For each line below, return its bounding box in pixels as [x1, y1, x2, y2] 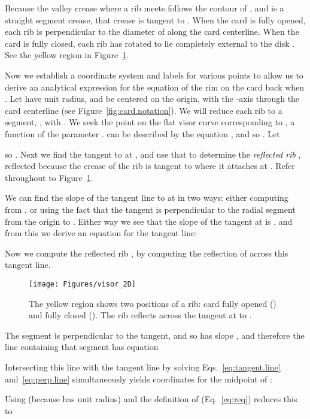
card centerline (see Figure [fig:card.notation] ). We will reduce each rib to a [5, 104, 282, 116]
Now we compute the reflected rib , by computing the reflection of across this [5, 246, 288, 259]
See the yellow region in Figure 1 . [5, 49, 129, 61]
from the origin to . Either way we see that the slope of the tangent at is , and [5, 215, 293, 227]
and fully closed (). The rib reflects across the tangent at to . [29, 309, 252, 321]
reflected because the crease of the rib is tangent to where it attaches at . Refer [5, 159, 295, 172]
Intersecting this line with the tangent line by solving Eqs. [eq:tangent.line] [5, 360, 281, 373]
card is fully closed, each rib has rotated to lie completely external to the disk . [5, 37, 295, 49]
